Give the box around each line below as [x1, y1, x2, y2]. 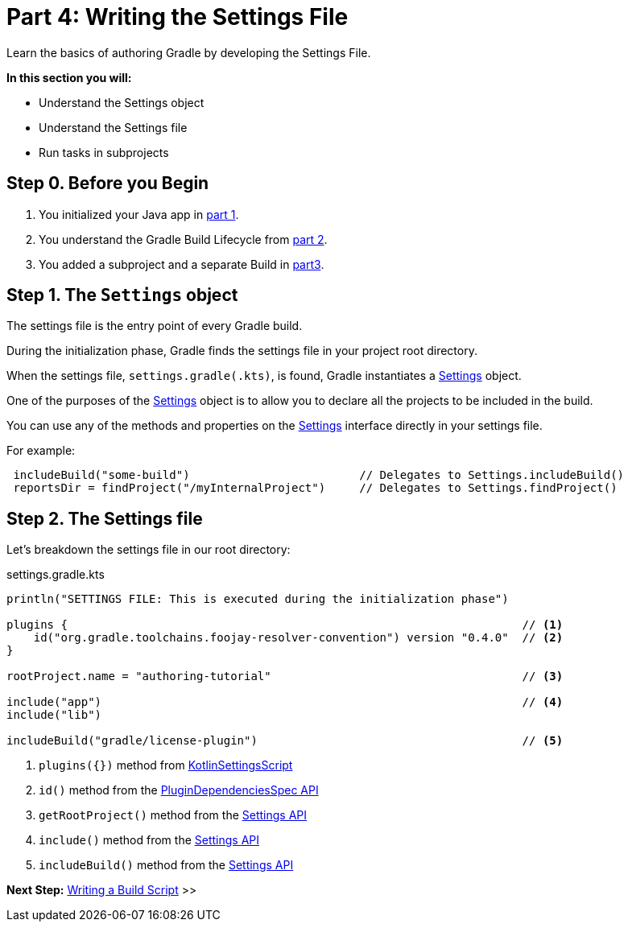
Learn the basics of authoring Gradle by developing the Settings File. [6, 45, 371, 60]
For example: [6, 443, 76, 458]
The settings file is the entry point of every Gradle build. [6, 319, 303, 333]
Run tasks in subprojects [39, 145, 169, 159]
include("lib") [6, 708, 102, 722]
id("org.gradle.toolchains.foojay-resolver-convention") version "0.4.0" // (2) [33, 631, 564, 645]
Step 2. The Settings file [6, 508, 203, 529]
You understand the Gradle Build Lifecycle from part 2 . [39, 232, 328, 246]
